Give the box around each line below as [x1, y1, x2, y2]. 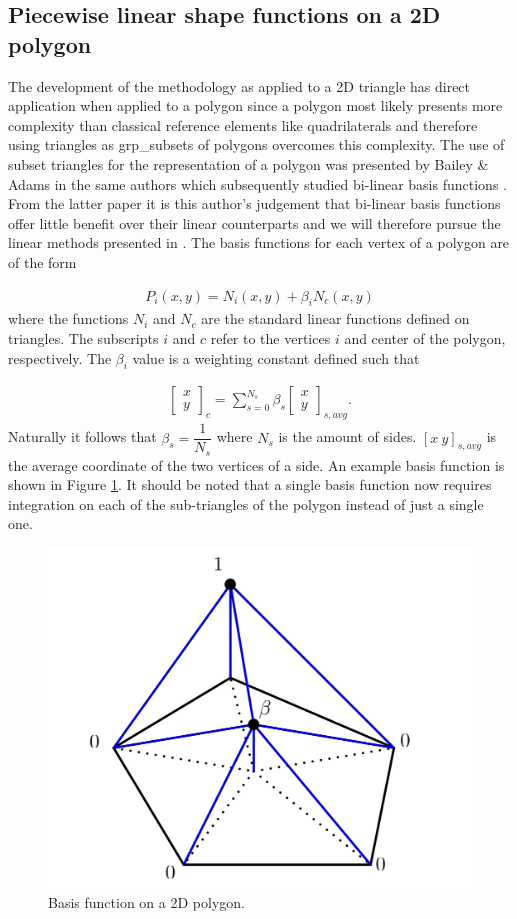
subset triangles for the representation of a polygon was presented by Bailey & [8, 153, 489, 174]
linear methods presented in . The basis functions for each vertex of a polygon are [8, 232, 510, 253]
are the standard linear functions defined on [201, 308, 470, 329]
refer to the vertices [210, 327, 331, 348]
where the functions [8, 308, 129, 329]
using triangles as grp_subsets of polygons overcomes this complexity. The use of [8, 134, 505, 155]
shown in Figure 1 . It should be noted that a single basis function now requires [8, 474, 492, 495]
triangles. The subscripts [8, 327, 159, 348]
